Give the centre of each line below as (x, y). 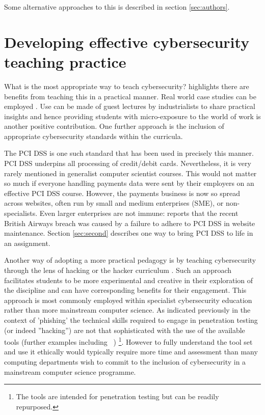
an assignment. (27, 243)
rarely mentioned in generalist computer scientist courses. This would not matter (130, 173)
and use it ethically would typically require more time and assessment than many (131, 352)
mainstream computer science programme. (70, 371)
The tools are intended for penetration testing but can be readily (117, 396)
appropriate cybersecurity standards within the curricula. (94, 136)
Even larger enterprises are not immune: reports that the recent (139, 213)
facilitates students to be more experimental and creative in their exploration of (129, 280)
